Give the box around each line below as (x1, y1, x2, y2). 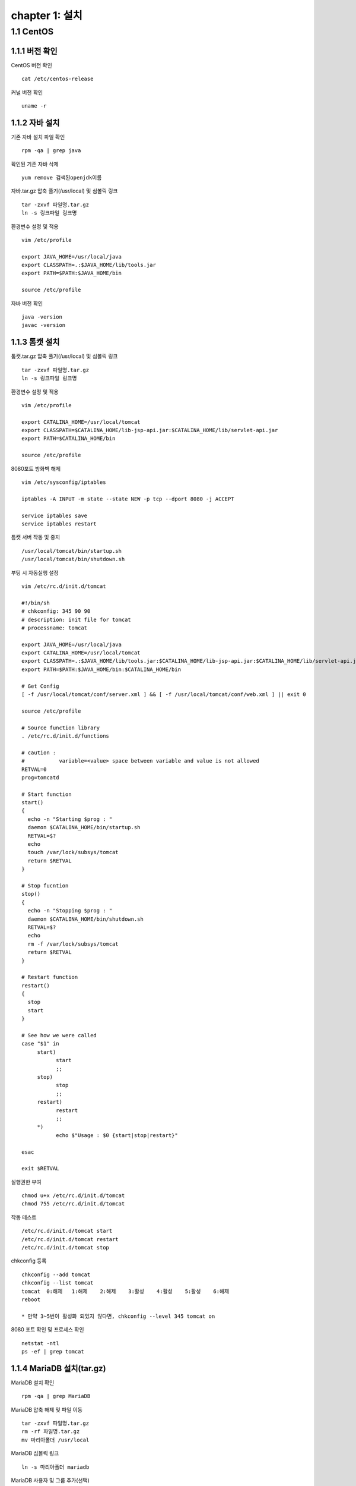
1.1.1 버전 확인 (11, 46, 58, 56)
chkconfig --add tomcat (21, 1271, 91, 1278)
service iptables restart (21, 520, 97, 527)
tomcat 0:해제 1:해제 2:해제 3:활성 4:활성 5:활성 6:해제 (21, 1287, 230, 1295)
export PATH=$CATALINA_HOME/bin (21, 435, 116, 442)
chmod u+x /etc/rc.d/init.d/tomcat (21, 1192, 125, 1199)
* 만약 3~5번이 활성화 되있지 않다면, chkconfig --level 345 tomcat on (21, 1312, 215, 1320)
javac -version (21, 322, 66, 329)
